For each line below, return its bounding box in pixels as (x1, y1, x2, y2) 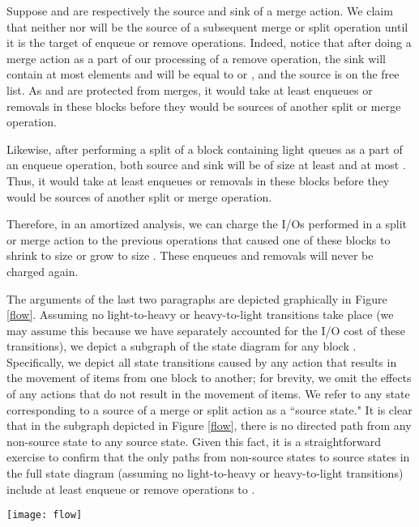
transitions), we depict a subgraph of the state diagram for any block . (6, 338, 357, 355)
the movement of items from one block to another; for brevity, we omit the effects (6, 369, 412, 386)
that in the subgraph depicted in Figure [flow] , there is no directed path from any (6, 417, 412, 434)
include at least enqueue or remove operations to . (6, 480, 255, 497)
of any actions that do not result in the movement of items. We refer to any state (6, 385, 410, 402)
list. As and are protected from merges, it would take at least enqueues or (6, 81, 373, 98)
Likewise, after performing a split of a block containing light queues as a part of (6, 140, 403, 157)
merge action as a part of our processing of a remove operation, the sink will (6, 49, 386, 66)
